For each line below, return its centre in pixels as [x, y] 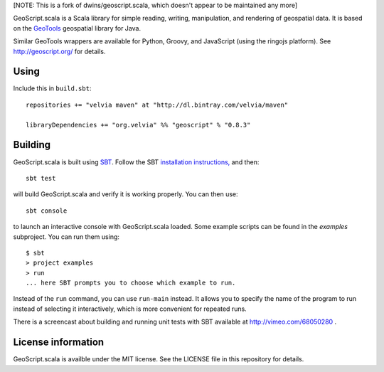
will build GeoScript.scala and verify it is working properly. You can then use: [126, 194]
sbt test [41, 178]
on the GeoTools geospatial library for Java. [77, 28]
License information [59, 342]
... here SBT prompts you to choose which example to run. [131, 283]
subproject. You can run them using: [66, 237]
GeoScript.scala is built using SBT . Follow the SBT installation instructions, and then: [136, 162]
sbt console [47, 211]
